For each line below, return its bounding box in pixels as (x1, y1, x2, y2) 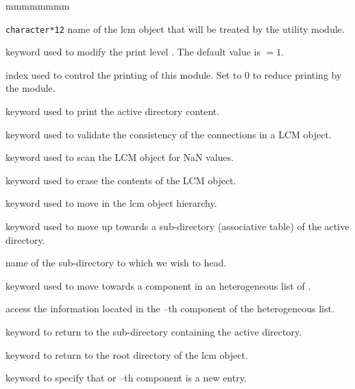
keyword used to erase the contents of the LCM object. (5, 173, 236, 187)
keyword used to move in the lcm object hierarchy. (5, 196, 217, 210)
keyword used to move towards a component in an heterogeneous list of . (5, 278, 311, 292)
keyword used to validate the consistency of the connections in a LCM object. (5, 127, 332, 141)
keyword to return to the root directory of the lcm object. (5, 347, 248, 362)
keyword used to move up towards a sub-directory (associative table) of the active (5, 219, 350, 233)
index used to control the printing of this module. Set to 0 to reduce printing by (5, 67, 342, 81)
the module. (5, 81, 56, 95)
